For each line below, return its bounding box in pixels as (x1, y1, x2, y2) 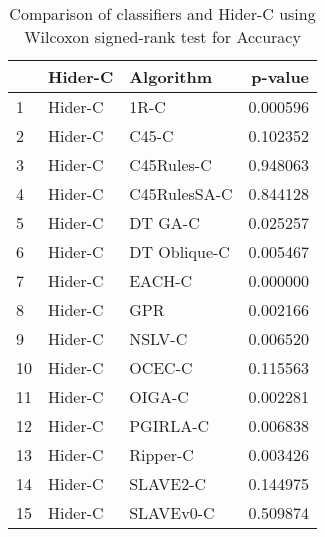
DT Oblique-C (129, 240, 230, 263)
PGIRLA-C (129, 414, 210, 437)
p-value (251, 65, 310, 88)
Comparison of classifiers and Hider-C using (9, 2, 316, 25)
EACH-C (129, 269, 193, 292)
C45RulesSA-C (129, 182, 233, 205)
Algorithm (129, 65, 212, 88)
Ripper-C (129, 443, 194, 466)
